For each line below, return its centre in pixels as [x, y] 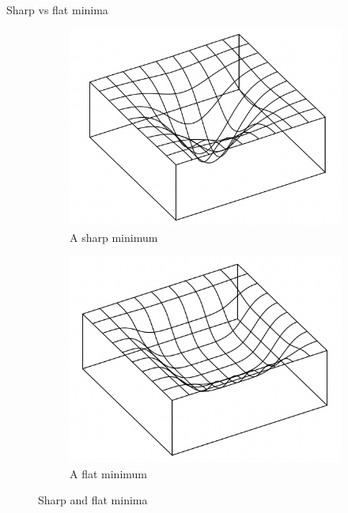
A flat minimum [108, 473]
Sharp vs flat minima [57, 9]
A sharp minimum [114, 237]
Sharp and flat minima [93, 500]
